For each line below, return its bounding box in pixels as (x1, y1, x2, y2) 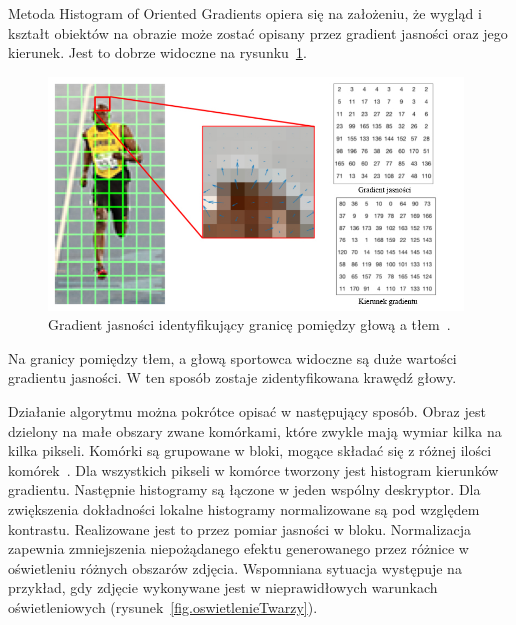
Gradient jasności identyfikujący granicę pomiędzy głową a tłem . (48, 314, 451, 335)
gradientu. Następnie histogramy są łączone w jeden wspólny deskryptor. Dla (8, 479, 481, 500)
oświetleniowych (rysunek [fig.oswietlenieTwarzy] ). (8, 596, 318, 617)
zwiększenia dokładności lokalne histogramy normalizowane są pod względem (8, 498, 480, 519)
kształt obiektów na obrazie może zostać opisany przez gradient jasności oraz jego (8, 22, 508, 43)
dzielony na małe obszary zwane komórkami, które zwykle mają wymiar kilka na (8, 420, 502, 441)
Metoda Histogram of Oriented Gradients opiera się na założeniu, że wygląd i (8, 3, 482, 23)
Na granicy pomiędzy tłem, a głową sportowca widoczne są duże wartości (8, 347, 457, 368)
